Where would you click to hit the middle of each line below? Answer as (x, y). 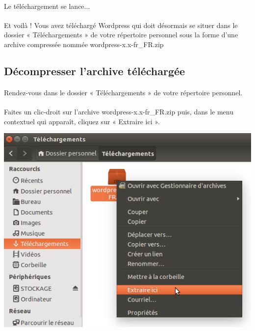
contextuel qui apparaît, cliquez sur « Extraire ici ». (82, 121)
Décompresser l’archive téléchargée (95, 70)
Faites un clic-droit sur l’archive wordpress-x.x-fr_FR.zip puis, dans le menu (119, 112)
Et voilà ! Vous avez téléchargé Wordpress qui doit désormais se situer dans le (121, 25)
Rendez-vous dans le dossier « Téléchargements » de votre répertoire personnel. (123, 92)
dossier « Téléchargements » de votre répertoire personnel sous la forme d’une (121, 35)
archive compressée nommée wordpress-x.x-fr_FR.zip (84, 44)
